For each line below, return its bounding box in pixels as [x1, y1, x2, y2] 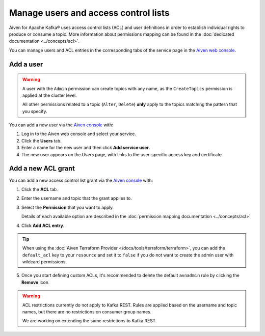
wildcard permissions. [22, 259, 67, 265]
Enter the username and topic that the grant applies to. [21, 196, 132, 201]
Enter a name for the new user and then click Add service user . [21, 145, 150, 151]
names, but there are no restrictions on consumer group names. [22, 309, 152, 315]
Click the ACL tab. [21, 186, 58, 192]
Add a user [9, 60, 43, 68]
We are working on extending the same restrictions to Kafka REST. [22, 318, 157, 324]
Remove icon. [21, 279, 50, 285]
